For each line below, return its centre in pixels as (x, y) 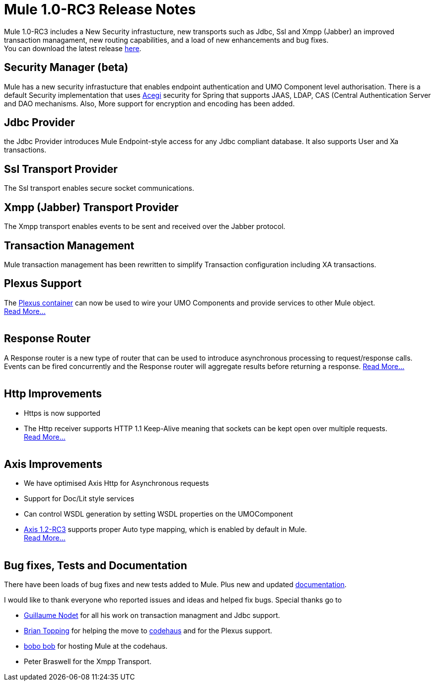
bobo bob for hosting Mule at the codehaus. (96, 646)
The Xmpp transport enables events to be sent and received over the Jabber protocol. (145, 227)
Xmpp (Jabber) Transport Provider (91, 207)
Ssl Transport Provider (61, 169)
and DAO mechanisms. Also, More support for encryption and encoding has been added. (149, 103)
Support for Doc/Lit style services (79, 499)
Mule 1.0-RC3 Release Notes (100, 9)
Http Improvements (53, 394)
